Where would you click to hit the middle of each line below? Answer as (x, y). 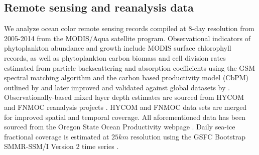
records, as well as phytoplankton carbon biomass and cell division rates (115, 57)
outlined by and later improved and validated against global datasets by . (117, 87)
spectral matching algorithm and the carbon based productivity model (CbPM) (126, 77)
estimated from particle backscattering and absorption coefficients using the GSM (129, 67)
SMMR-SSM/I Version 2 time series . (61, 146)
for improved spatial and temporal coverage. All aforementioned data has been (125, 117)
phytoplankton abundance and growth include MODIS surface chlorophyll (118, 48)
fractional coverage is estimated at (57, 136)
